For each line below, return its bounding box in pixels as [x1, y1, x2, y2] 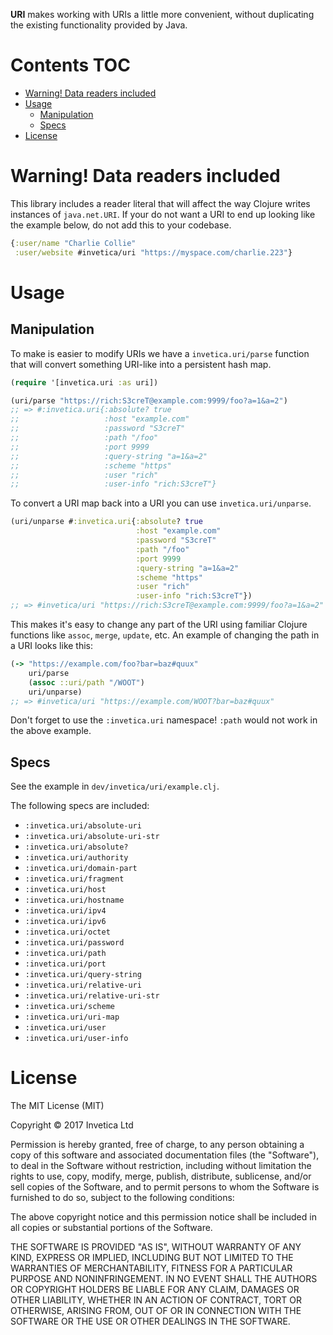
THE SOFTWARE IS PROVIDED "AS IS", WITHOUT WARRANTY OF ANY [10, 1241, 302, 1253]
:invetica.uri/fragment [24, 874, 125, 884]
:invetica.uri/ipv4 [24, 906, 107, 916]
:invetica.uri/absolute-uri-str [24, 832, 160, 842]
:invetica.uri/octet [24, 927, 111, 938]
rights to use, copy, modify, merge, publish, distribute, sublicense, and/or [10, 1170, 312, 1183]
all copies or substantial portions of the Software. [10, 1222, 213, 1234]
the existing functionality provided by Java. [10, 19, 188, 31]
